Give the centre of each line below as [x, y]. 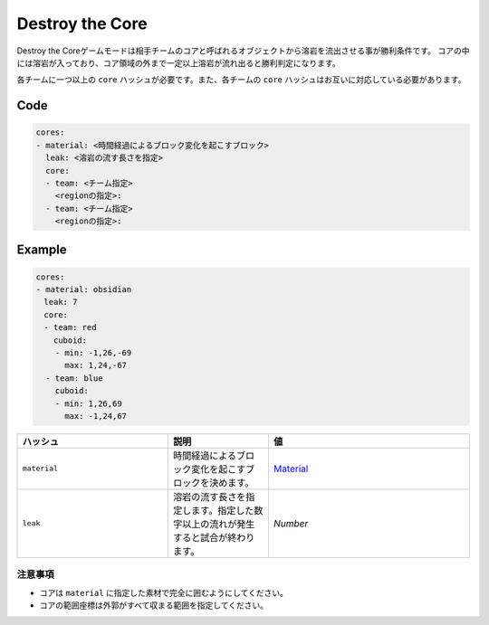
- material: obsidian [84, 290]
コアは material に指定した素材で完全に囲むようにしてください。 [164, 592]
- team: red [70, 327]
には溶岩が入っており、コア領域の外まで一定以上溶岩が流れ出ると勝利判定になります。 [178, 62]
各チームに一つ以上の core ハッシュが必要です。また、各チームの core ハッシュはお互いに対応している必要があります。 [241, 80]
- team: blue [74, 378]
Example [42, 250]
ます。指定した [223, 510]
